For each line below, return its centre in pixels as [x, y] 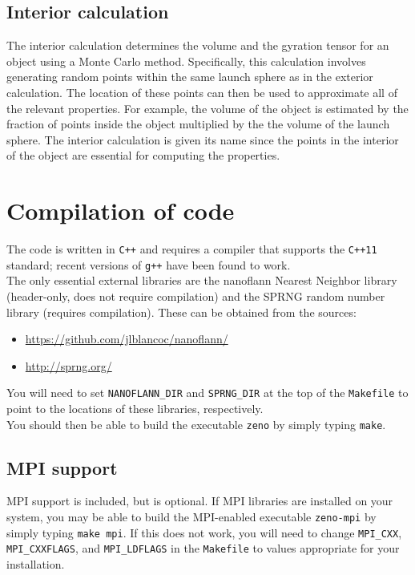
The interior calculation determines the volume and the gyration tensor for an [198, 45]
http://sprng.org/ [68, 365]
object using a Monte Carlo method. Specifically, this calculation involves [186, 61]
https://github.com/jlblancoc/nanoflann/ [127, 339]
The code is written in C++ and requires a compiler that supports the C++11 [192, 249]
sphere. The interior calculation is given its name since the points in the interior [203, 139]
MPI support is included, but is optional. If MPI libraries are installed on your [200, 501]
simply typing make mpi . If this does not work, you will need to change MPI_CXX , [204, 532]
